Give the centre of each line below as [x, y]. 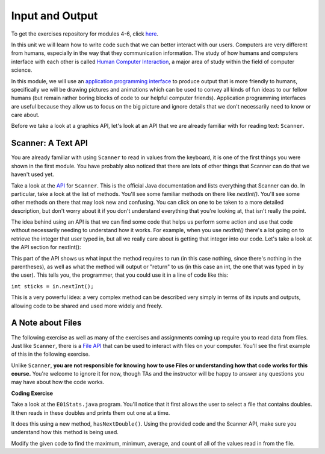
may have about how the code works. [58, 382]
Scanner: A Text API [50, 143]
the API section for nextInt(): [46, 247]
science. [22, 70]
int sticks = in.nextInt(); [53, 286]
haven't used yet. [32, 174]
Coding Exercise [32, 393]
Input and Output [54, 16]
